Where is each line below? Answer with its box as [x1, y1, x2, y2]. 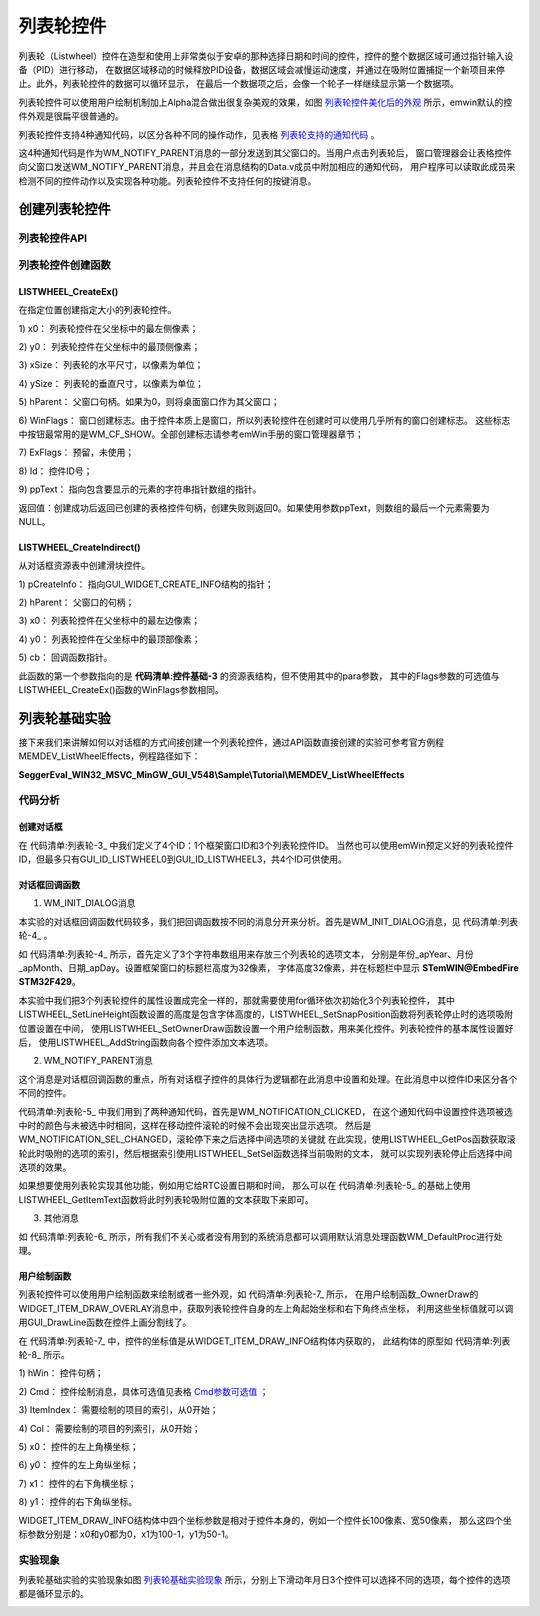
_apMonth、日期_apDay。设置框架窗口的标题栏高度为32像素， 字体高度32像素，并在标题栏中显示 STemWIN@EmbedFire [18, 962, 519, 974]
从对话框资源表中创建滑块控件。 [18, 560, 150, 572]
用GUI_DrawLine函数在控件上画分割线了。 [18, 1316, 192, 1329]
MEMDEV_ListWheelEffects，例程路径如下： [18, 750, 201, 762]
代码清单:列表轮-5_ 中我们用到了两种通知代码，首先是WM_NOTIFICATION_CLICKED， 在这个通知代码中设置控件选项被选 [18, 1105, 514, 1117]
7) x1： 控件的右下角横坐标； [18, 1477, 137, 1489]
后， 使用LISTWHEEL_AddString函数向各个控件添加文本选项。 [18, 1036, 274, 1048]
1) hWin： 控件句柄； [18, 1367, 104, 1379]
